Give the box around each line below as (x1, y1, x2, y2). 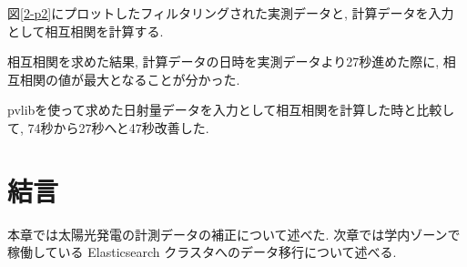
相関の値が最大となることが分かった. (19, 69, 240, 88)
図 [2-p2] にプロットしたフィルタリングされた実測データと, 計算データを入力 (7, 4, 454, 22)
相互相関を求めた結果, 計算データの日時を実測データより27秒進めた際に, (7, 52, 440, 71)
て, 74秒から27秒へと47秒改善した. (7, 118, 209, 137)
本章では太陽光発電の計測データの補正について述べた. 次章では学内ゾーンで (7, 224, 461, 243)
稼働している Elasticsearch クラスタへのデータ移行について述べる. (7, 242, 397, 262)
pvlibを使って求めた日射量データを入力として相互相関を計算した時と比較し (7, 100, 455, 119)
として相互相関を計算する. (7, 21, 164, 40)
